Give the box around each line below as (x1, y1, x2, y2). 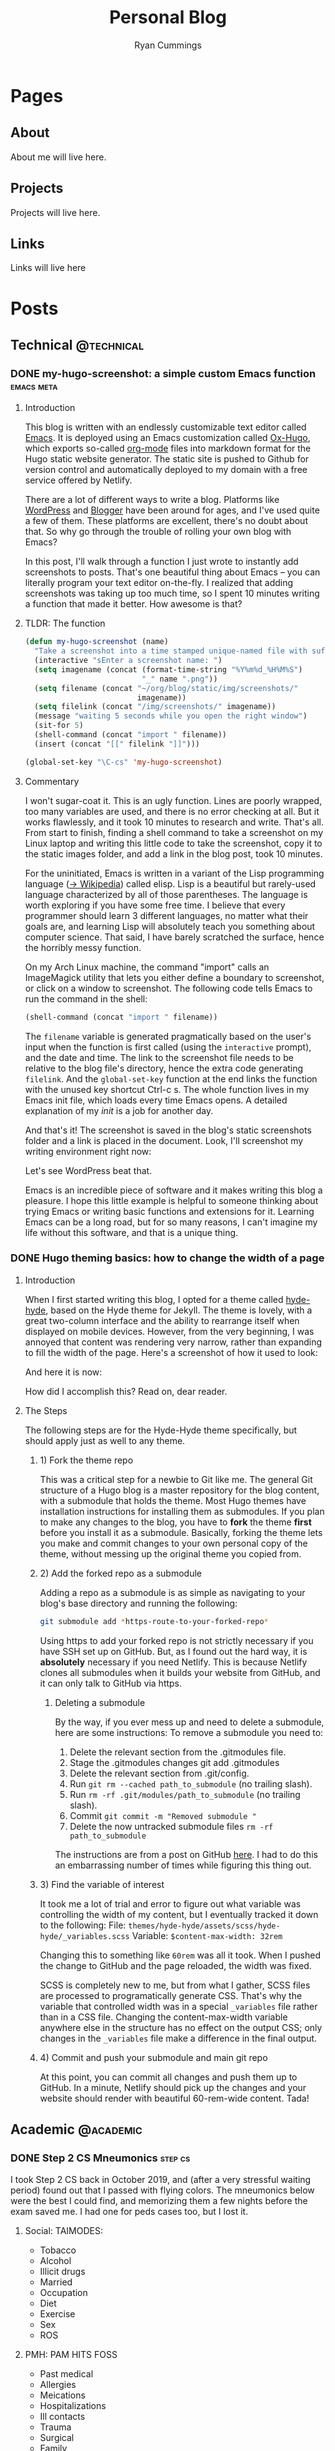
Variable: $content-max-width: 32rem (131, 1929, 283, 1941)
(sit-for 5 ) (34, 721, 84, 731)
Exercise (39, 2308, 76, 2320)
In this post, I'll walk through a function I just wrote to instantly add (24, 556, 299, 568)
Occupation (39, 2287, 88, 2299)
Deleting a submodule (54, 1696, 146, 1708)
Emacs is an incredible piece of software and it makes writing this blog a (24, 1184, 323, 1196)
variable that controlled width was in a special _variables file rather (39, 2000, 318, 2012)
